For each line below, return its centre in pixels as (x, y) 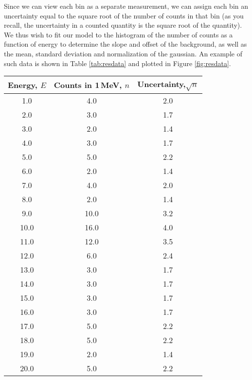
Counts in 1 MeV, (88, 85)
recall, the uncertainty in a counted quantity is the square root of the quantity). (123, 25)
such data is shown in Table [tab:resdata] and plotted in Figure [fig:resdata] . (117, 63)
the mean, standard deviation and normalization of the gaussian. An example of (123, 53)
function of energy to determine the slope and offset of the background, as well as (126, 44)
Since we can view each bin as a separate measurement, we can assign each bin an (126, 6)
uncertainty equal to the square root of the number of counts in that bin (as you (124, 15)
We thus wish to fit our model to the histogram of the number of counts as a (118, 34)
